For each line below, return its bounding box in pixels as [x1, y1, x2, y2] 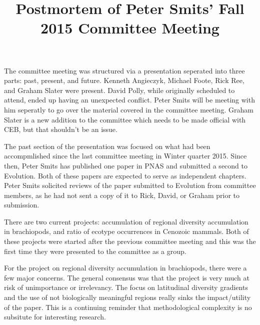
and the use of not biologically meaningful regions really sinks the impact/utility [4, 292, 251, 302]
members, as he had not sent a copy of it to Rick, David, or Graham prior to [4, 189, 240, 200]
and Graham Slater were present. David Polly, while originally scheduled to [4, 84, 235, 95]
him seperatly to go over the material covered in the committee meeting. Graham [4, 104, 253, 114]
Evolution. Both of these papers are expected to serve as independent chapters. [4, 170, 246, 180]
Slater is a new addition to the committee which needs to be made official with [4, 114, 246, 124]
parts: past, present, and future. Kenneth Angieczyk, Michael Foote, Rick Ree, [4, 75, 244, 85]
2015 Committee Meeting [40, 17, 219, 38]
